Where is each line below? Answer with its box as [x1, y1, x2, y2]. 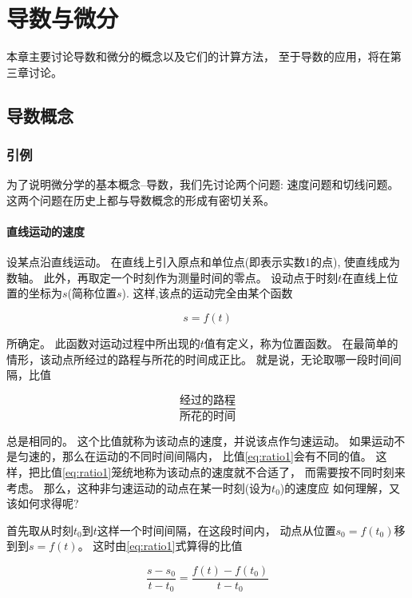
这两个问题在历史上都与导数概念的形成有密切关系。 [6, 191, 275, 208]
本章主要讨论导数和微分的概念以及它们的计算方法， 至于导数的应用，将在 [6, 48, 390, 65]
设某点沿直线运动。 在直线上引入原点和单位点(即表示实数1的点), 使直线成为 [6, 253, 401, 270]
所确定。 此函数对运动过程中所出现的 [6, 335, 200, 352]
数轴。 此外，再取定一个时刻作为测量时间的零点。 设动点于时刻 [6, 269, 339, 285]
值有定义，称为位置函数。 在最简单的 [204, 335, 398, 352]
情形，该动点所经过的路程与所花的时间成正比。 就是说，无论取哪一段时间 [6, 350, 390, 367]
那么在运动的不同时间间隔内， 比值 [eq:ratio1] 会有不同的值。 [61, 448, 372, 464]
